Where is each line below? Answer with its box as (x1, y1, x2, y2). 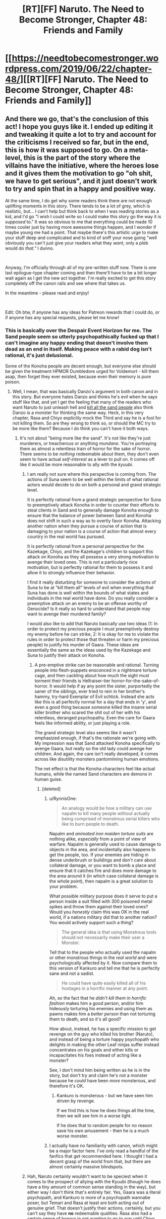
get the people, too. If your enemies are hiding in (49, 852, 149, 858)
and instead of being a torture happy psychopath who (49, 1037, 160, 1043)
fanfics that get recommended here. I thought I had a (49, 1153, 158, 1159)
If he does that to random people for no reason (56, 1123, 153, 1129)
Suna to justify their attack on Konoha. (27, 652, 106, 658)
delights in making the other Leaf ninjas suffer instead (49, 1042, 160, 1047)
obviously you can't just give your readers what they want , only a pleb (5, 240, 149, 246)
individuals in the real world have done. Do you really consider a (27, 595, 158, 601)
